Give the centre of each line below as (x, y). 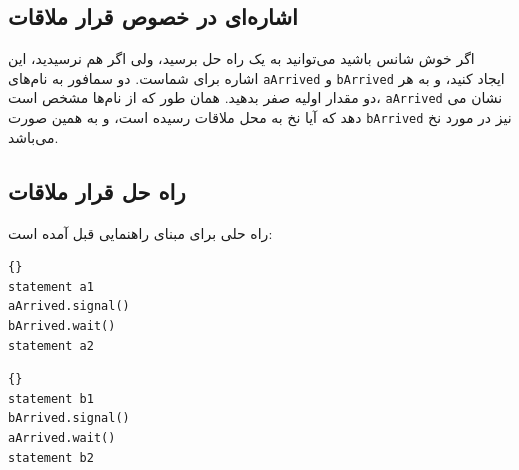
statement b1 (51, 398)
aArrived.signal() (69, 306)
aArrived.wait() (62, 437)
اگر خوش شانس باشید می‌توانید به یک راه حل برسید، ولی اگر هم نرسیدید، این (241, 58)
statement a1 (51, 286)
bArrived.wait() (62, 325)
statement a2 (51, 345)
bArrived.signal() (69, 418)
